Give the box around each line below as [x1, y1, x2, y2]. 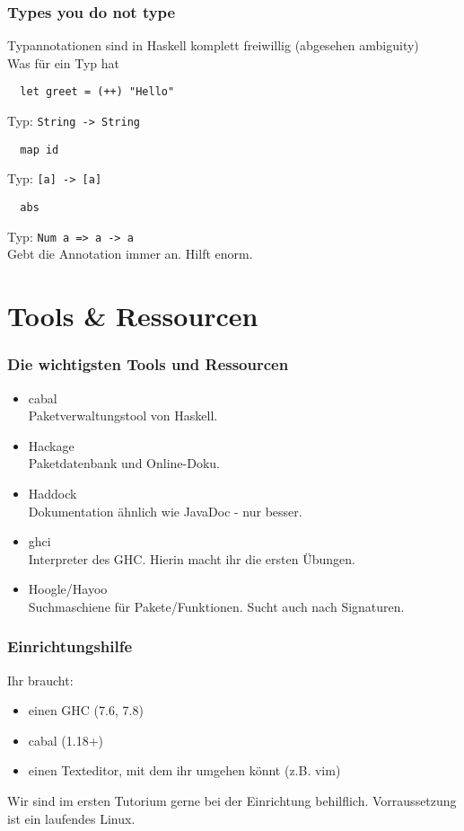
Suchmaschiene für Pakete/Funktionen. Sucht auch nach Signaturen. [28, 597, 405, 615]
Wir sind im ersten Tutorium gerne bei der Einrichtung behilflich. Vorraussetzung [7, 791, 457, 810]
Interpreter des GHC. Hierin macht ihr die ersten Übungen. [28, 549, 355, 568]
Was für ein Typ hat [7, 53, 119, 72]
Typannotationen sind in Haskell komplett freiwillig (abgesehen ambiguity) [7, 36, 419, 55]
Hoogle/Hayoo [28, 579, 108, 598]
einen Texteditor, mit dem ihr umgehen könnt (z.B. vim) [28, 761, 341, 780]
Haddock [28, 483, 77, 502]
